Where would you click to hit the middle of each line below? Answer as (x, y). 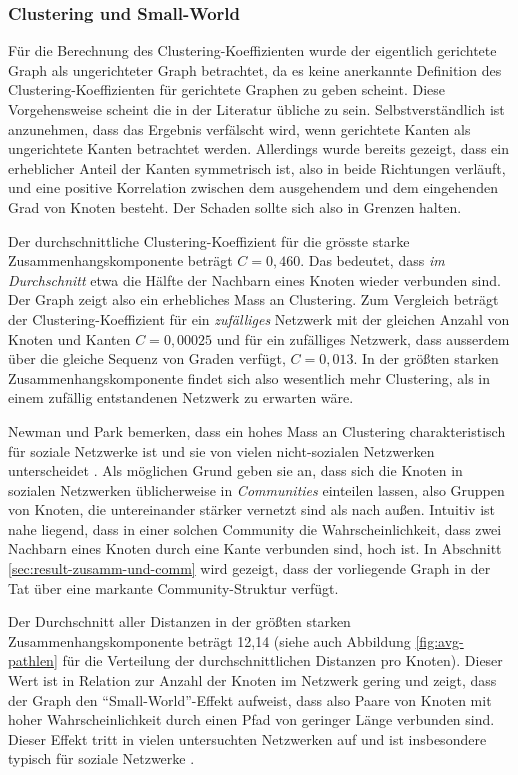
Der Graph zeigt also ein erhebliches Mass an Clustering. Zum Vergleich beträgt (253, 299)
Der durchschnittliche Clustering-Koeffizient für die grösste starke (209, 240)
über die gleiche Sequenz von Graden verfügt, (147, 358)
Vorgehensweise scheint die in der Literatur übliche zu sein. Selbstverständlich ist (256, 109)
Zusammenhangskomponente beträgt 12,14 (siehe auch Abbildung (209, 640)
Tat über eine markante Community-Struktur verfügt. (173, 587)
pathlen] (33, 660)
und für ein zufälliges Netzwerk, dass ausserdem (363, 338)
